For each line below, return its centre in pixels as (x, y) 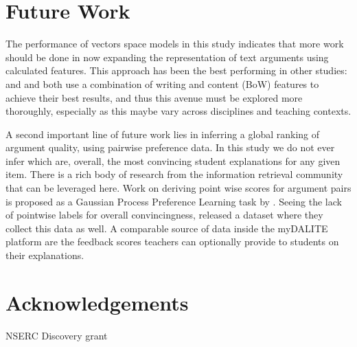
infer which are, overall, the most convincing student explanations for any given (173, 160)
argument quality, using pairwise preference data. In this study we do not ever (170, 147)
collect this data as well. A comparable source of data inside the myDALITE (167, 228)
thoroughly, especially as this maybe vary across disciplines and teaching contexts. (178, 111)
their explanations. (45, 255)
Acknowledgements (97, 302)
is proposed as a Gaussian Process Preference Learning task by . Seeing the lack (174, 201)
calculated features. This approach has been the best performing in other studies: (176, 70)
